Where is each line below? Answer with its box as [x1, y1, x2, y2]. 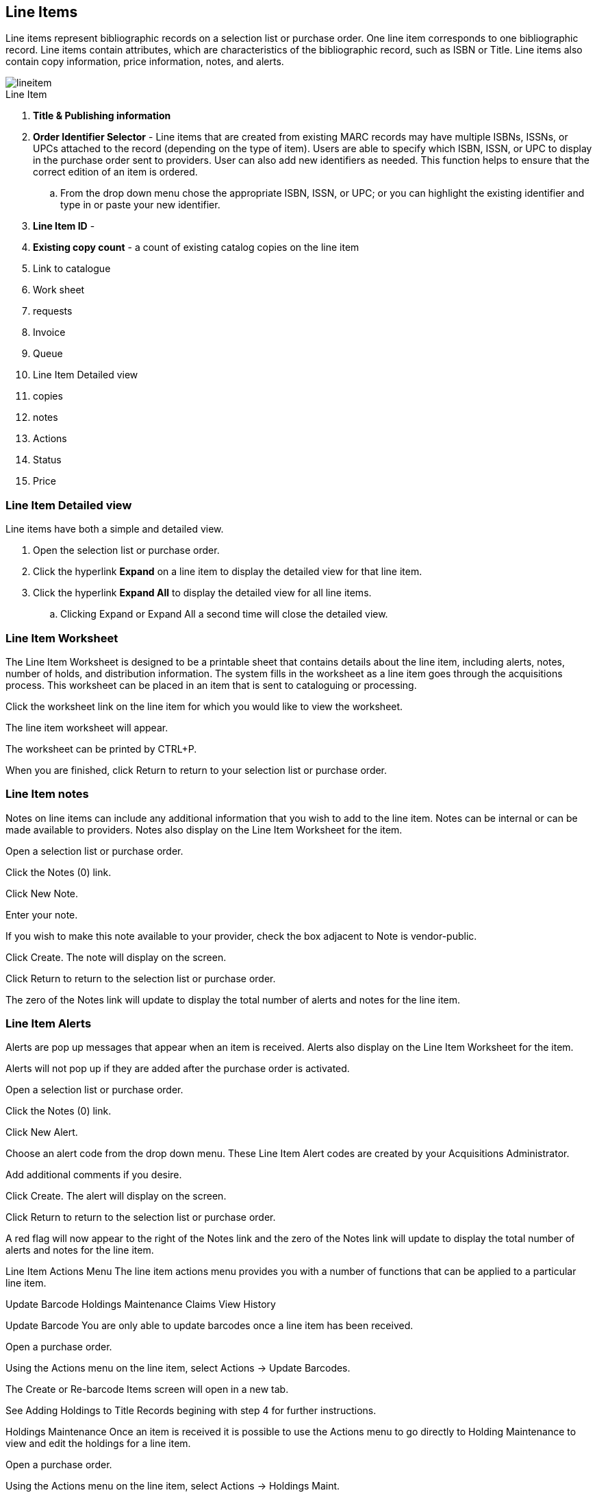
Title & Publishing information [33, 110, 171, 122]
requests [33, 305, 73, 317]
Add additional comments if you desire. [5, 1169, 182, 1181]
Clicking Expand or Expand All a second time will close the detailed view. [60, 608, 388, 620]
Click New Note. [5, 887, 79, 899]
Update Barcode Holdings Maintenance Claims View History [5, 1298, 276, 1311]
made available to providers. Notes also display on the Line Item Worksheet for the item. [5, 823, 403, 836]
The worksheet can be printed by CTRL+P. [5, 742, 197, 755]
